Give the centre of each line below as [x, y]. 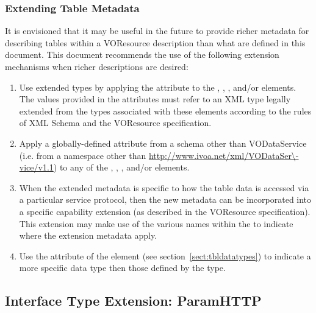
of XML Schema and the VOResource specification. [115, 123]
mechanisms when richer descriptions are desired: [97, 66]
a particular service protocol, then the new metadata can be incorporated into [165, 199]
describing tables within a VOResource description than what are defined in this [155, 42]
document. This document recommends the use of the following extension [142, 55]
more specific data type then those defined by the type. [122, 268]
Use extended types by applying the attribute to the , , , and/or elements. [158, 87]
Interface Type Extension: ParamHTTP [133, 301]
